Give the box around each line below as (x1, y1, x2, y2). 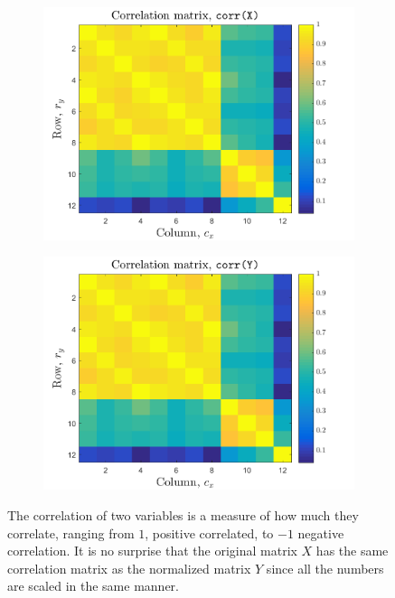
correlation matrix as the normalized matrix (7, 558, 251, 577)
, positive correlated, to (145, 523, 274, 542)
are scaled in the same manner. (7, 576, 179, 595)
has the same (315, 541, 389, 560)
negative (297, 523, 344, 542)
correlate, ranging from (7, 523, 135, 542)
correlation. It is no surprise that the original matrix (7, 541, 297, 560)
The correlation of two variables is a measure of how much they (7, 505, 359, 524)
